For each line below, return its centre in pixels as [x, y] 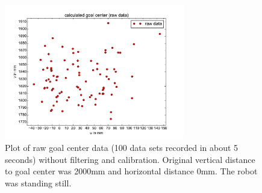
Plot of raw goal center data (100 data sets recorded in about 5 [122, 148]
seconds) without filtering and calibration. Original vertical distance [130, 159]
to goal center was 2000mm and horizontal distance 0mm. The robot [131, 171]
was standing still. [38, 182]
